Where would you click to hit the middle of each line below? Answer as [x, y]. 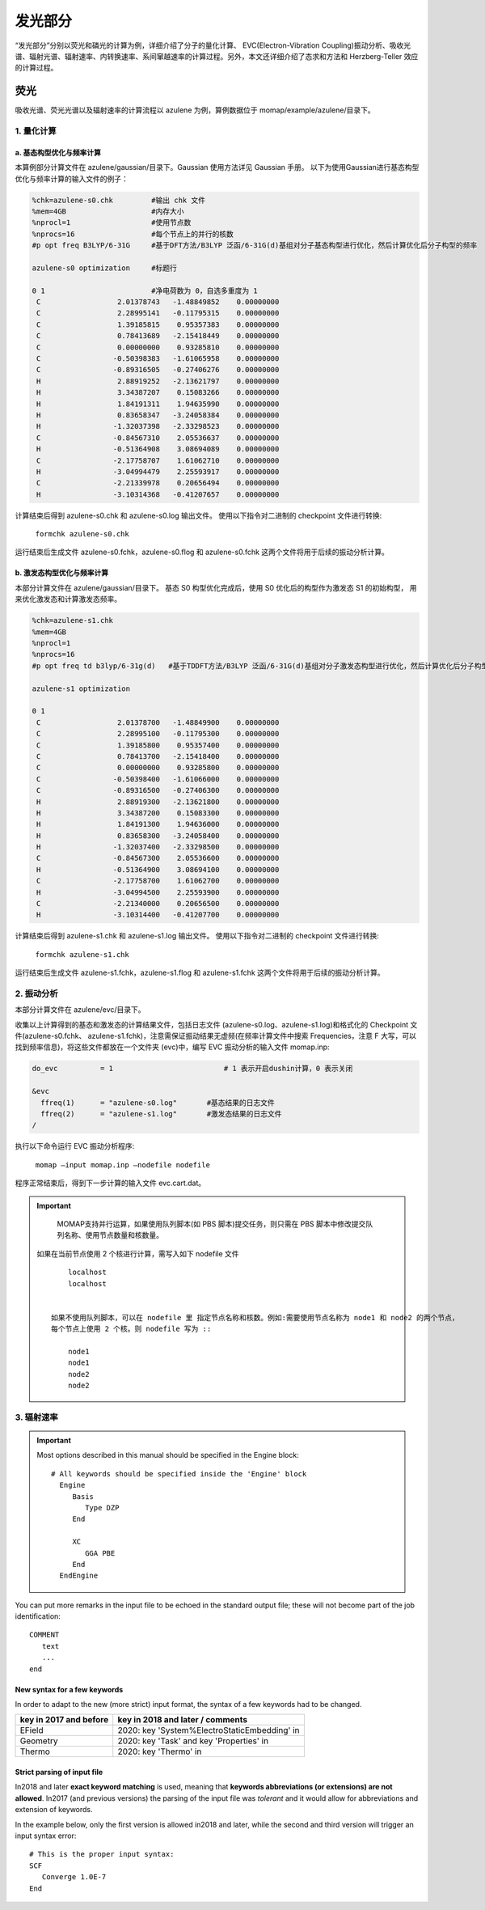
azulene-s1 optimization [81, 688]
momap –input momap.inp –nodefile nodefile [122, 1165]
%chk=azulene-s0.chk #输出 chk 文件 [119, 200]
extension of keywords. [54, 1810]
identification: [38, 1616]
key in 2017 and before [64, 1720]
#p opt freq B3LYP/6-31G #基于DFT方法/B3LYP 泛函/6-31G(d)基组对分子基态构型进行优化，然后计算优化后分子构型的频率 [255, 246]
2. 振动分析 [36, 993]
